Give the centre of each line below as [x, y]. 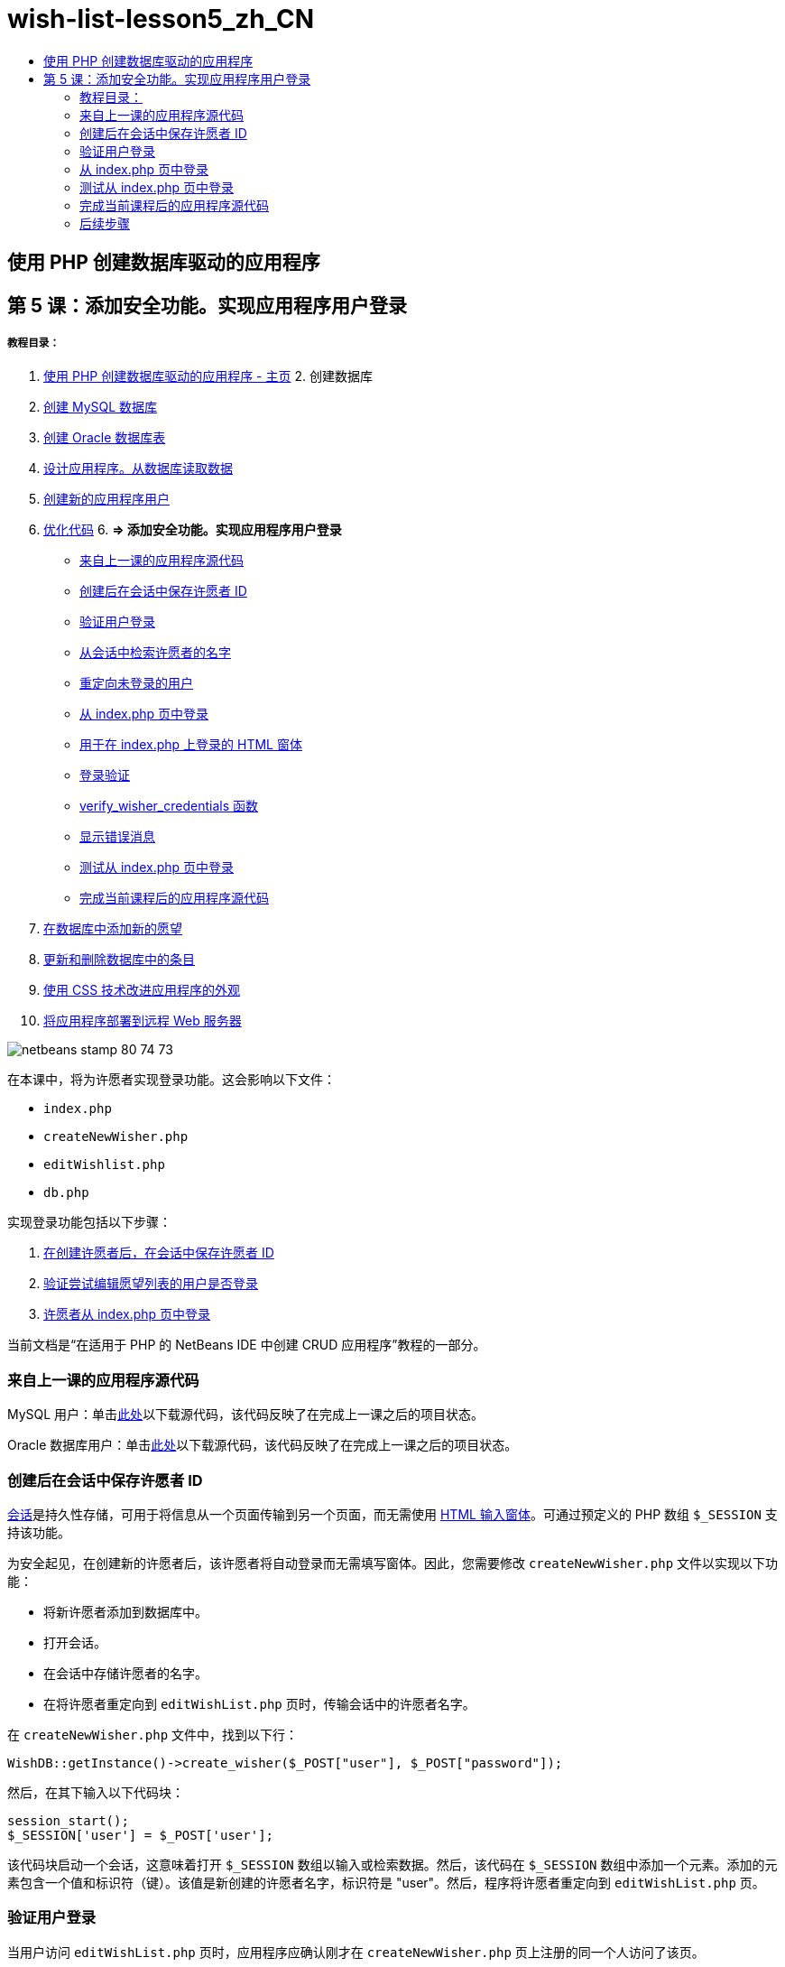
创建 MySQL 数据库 [101, 407]
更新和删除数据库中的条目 [119, 960]
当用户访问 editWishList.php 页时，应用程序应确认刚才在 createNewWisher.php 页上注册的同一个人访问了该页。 [356, 1952]
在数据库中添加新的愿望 [113, 929]
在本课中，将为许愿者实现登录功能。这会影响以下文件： [171, 1080]
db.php [66, 1193]
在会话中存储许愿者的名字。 [125, 1673]
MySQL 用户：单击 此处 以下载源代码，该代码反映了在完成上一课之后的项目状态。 [246, 1415]
